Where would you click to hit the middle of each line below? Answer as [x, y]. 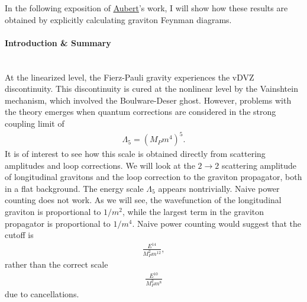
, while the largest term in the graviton [193, 212]
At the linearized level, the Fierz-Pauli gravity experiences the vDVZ [130, 77]
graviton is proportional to [53, 212]
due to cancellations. [42, 294]
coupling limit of [35, 123]
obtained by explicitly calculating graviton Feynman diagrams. [118, 19]
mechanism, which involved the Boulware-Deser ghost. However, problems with [148, 100]
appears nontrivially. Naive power [219, 188]
